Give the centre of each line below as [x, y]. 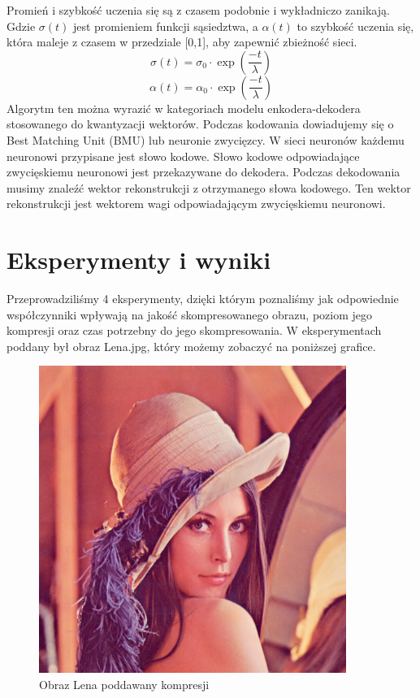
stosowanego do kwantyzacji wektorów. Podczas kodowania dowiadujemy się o [200, 124]
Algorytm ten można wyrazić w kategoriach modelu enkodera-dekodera [184, 108]
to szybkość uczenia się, [355, 26]
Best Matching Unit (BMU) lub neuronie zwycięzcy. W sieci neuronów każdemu [206, 139]
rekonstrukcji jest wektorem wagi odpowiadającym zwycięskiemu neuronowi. [196, 204]
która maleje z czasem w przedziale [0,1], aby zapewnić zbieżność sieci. [182, 42]
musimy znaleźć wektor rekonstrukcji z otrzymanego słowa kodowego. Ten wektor [209, 187]
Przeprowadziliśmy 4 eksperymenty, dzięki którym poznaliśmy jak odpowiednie [203, 299]
